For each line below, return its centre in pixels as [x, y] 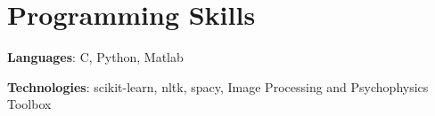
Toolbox [29, 104]
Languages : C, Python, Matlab [95, 57]
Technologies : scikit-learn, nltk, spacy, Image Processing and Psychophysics [218, 86]
